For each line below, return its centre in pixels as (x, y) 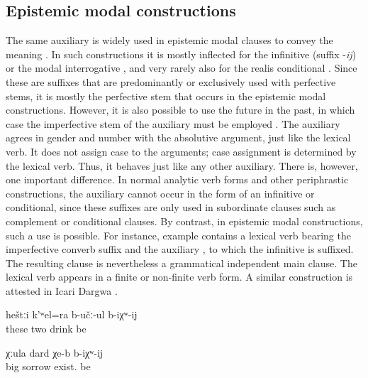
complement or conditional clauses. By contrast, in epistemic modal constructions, (184, 221)
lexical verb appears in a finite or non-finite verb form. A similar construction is (179, 277)
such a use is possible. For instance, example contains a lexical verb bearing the (178, 235)
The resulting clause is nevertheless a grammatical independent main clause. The (182, 263)
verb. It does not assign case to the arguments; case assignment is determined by (181, 151)
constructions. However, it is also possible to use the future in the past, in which (180, 110)
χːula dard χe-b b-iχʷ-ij (55, 352)
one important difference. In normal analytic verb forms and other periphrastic (177, 179)
